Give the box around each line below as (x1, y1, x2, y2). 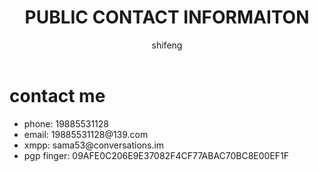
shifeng (151, 39, 183, 51)
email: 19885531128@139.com (23, 128, 149, 140)
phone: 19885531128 (23, 117, 109, 130)
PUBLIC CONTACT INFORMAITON (24, 6, 310, 29)
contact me (9, 84, 106, 107)
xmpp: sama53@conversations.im (23, 139, 165, 151)
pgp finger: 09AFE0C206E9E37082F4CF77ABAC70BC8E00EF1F (23, 149, 290, 161)
